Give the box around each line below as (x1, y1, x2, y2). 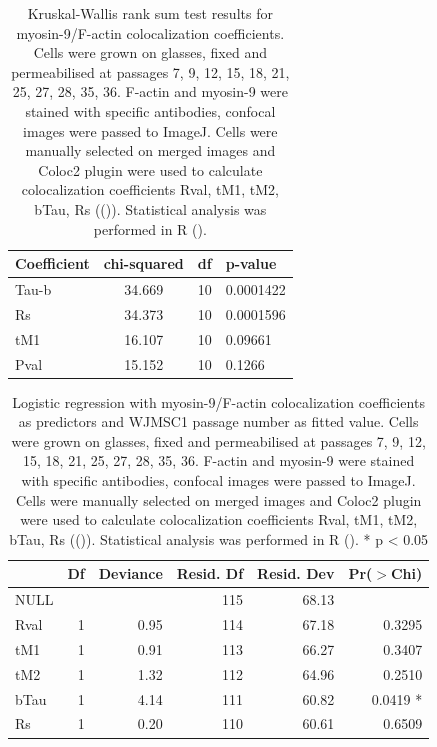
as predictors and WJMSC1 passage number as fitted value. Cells (18, 411, 419, 432)
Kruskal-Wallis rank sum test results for (27, 3, 273, 23)
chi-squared (103, 253, 184, 274)
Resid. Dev (257, 563, 335, 584)
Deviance (98, 563, 163, 584)
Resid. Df (176, 563, 244, 584)
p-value (225, 253, 277, 274)
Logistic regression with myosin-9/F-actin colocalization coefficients (12, 391, 425, 412)
